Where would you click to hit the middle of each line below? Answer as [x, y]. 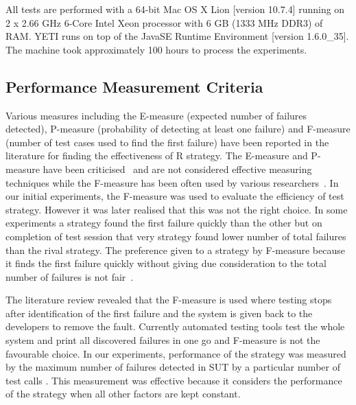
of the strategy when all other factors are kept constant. [123, 394]
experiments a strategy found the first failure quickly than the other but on [164, 223]
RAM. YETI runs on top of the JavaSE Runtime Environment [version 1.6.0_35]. [177, 36]
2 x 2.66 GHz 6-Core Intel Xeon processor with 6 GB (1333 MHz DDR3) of [164, 22]
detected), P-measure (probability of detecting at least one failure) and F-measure [178, 129]
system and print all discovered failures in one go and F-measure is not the [163, 340]
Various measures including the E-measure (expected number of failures [156, 115]
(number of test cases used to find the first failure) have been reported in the [167, 142]
